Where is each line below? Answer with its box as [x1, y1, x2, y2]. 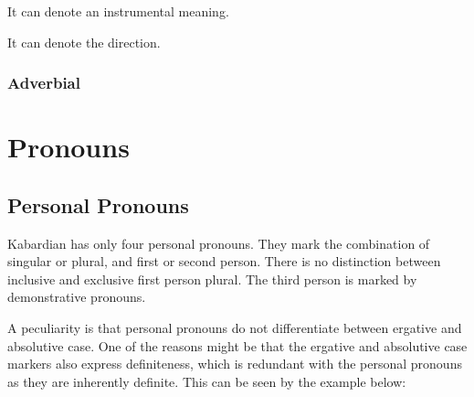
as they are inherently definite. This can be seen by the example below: [7, 371, 406, 391]
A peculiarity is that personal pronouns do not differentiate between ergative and [7, 317, 462, 337]
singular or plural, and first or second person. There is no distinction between [7, 252, 441, 271]
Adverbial [7, 71, 80, 94]
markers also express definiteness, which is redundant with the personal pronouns [7, 354, 462, 373]
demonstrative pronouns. [7, 287, 146, 306]
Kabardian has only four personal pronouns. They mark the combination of [7, 233, 430, 252]
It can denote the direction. [7, 32, 161, 51]
